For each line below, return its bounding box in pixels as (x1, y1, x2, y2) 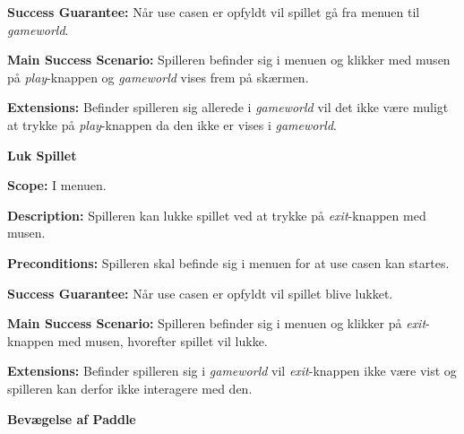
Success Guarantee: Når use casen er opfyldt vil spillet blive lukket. (7, 283, 393, 302)
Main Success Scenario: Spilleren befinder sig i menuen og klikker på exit (7, 314, 426, 333)
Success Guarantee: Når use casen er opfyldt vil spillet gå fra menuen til (7, 3, 420, 21)
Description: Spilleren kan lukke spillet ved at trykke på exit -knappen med (7, 205, 426, 224)
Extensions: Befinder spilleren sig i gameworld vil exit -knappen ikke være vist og (7, 361, 457, 380)
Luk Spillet (7, 145, 77, 164)
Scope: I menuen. (7, 176, 107, 195)
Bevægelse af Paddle (7, 409, 136, 428)
